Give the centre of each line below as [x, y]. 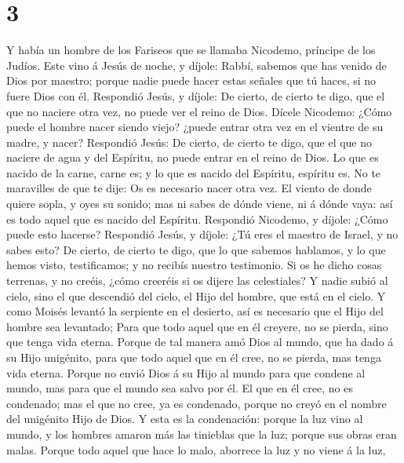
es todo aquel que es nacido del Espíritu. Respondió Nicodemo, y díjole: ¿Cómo [197, 219]
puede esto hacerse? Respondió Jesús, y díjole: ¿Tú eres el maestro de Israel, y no [202, 234]
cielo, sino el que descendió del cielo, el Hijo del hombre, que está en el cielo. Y [196, 295]
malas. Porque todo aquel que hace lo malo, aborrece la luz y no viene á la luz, [196, 449]
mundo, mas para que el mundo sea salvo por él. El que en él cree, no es [180, 388]
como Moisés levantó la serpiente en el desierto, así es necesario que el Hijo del [195, 311]
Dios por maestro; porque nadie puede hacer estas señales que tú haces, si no [191, 80]
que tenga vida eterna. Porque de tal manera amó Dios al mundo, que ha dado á [200, 342]
